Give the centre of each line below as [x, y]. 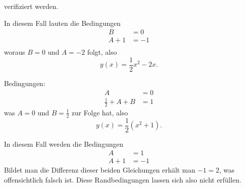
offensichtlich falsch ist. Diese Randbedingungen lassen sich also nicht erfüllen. [123, 180]
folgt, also [102, 52]
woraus [15, 52]
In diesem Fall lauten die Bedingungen [62, 23]
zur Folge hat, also [100, 112]
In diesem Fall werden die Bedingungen [64, 143]
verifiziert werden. [31, 6]
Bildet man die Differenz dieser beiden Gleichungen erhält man [100, 170]
